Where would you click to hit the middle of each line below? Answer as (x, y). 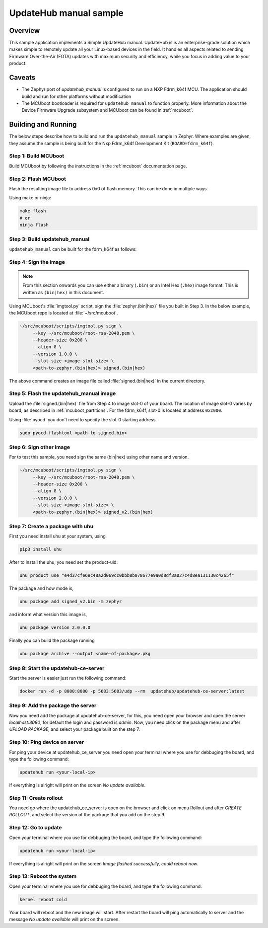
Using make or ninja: (30, 198)
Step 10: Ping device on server (47, 742)
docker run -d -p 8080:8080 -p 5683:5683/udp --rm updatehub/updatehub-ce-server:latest (132, 691)
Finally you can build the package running (52, 640)
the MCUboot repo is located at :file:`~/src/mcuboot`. (64, 313)
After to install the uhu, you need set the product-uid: (64, 562)
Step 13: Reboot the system (43, 876)
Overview (25, 31)
